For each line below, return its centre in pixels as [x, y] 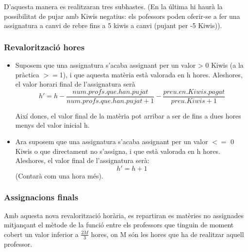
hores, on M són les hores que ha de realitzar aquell [167, 234]
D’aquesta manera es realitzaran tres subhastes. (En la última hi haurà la [113, 6]
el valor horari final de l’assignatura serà [75, 84]
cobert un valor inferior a [41, 234]
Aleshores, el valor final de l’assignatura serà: [82, 160]
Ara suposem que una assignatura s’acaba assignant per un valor [112, 141]
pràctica [27, 74]
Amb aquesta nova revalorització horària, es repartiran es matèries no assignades [124, 215]
